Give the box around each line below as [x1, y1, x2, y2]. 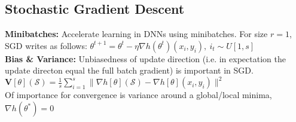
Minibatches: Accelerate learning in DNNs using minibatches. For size [5, 28, 268, 40]
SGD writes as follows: [5, 39, 87, 51]
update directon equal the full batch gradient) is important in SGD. [5, 64, 254, 77]
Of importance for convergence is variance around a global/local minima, [5, 89, 272, 101]
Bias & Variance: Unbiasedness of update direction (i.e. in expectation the [5, 52, 286, 65]
